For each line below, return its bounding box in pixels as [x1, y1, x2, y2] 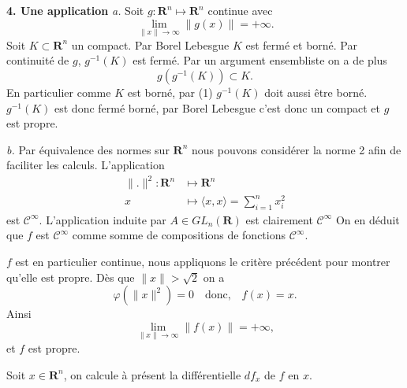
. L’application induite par [39, 211, 166, 227]
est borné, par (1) [127, 84, 213, 100]
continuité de [6, 52, 69, 68]
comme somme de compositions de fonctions [72, 227, 286, 243]
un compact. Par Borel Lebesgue [71, 36, 230, 53]
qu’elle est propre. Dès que [6, 268, 135, 285]
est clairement [245, 211, 313, 227]
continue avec [207, 2, 273, 18]
